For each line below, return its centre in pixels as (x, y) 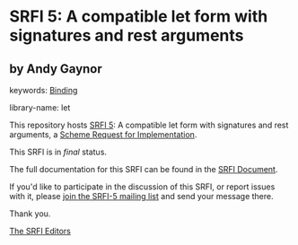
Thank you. (30, 214)
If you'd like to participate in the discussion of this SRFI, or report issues (142, 187)
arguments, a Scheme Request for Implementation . (103, 135)
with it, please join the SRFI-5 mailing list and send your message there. (141, 196)
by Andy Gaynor (56, 69)
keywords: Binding (44, 90)
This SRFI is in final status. (58, 152)
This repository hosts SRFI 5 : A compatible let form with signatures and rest (149, 125)
